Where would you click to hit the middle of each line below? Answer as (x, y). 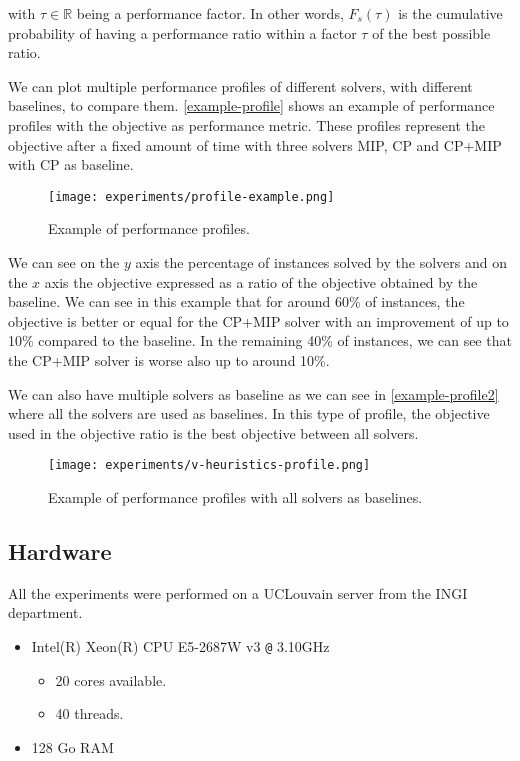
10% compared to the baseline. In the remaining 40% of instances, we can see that (260, 340)
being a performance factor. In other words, (210, 13)
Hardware (60, 550)
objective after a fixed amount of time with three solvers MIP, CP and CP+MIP (255, 144)
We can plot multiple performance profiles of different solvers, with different (240, 85)
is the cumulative (450, 13)
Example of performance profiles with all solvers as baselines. (235, 497)
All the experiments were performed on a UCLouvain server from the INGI (238, 592)
